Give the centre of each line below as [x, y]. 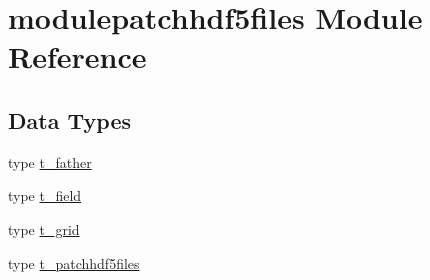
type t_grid [44, 228]
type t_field [45, 195]
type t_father [50, 161]
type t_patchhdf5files [74, 262]
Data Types [69, 119]
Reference [77, 56]
